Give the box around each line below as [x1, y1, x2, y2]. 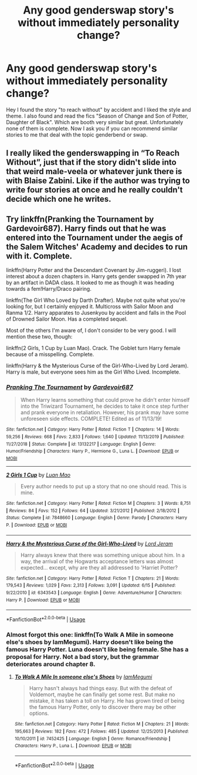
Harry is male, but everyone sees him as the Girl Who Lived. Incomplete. [6, 368, 181, 375]
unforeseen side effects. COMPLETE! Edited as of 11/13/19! [20, 415, 162, 423]
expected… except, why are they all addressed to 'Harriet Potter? [20, 564, 178, 571]
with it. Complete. [6, 251, 73, 261]
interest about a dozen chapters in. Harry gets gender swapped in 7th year [6, 273, 186, 280]
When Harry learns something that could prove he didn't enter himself [20, 397, 190, 404]
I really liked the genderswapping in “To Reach [6, 148, 180, 158]
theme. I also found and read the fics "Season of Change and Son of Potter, [6, 112, 189, 119]
